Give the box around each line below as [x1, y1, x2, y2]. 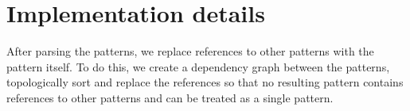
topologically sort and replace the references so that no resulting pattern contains [6, 74, 404, 90]
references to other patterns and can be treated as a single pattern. [6, 89, 334, 105]
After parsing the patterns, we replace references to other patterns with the [6, 43, 374, 59]
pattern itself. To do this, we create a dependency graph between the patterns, [6, 58, 390, 75]
